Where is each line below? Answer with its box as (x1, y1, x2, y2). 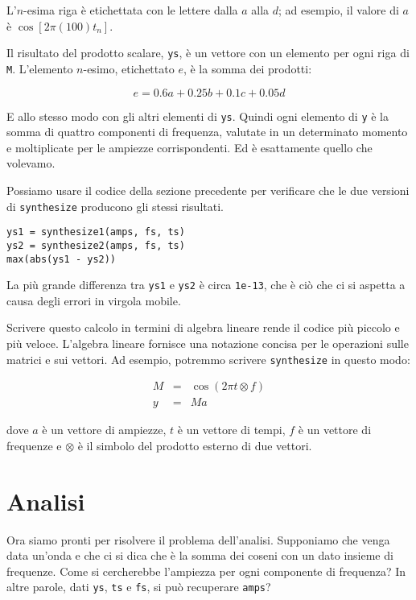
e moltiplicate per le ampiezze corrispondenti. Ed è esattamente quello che (6, 139, 373, 155)
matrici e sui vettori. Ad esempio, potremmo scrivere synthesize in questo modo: (6, 350, 410, 367)
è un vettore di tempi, (177, 421, 286, 438)
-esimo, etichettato (83, 60, 175, 77)
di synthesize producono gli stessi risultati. (6, 197, 224, 214)
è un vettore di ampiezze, (42, 421, 167, 438)
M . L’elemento (6, 60, 73, 77)
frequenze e (6, 437, 62, 453)
